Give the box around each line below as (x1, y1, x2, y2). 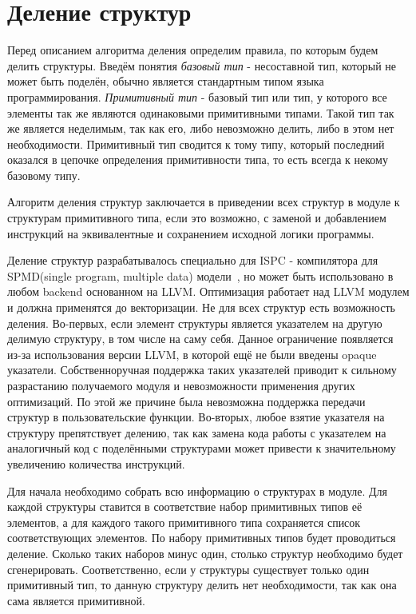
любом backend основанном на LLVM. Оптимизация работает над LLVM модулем (7, 283, 410, 300)
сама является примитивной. (7, 592, 145, 608)
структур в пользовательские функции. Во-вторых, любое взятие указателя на (7, 409, 385, 425)
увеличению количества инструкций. (7, 455, 185, 472)
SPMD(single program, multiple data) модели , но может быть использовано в (7, 267, 394, 284)
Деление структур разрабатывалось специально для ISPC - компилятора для (7, 252, 378, 269)
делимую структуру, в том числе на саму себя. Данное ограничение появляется (7, 330, 394, 347)
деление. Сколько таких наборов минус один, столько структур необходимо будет (7, 544, 403, 561)
